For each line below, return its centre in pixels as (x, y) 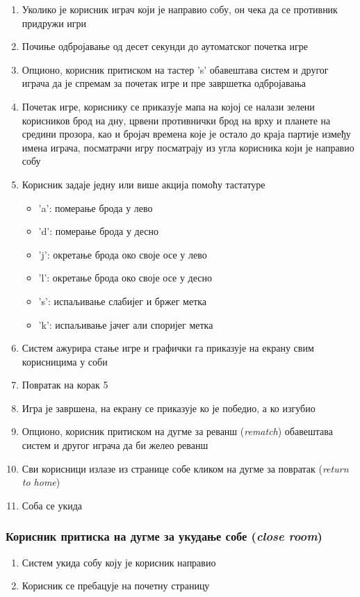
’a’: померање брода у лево (96, 207)
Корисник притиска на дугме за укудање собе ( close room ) (164, 536)
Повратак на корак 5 (65, 385)
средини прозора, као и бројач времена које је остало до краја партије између (186, 134)
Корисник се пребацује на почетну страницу (116, 586)
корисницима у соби (65, 361)
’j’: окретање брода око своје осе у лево (123, 254)
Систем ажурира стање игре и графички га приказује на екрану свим (168, 348)
